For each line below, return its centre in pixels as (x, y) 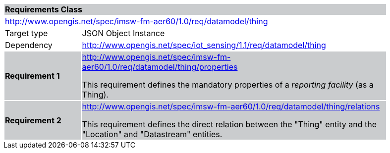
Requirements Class (44, 9)
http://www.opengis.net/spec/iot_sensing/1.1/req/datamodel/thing (204, 45)
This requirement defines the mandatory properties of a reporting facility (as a (228, 85)
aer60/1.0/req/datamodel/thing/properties (160, 67)
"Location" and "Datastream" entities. (152, 134)
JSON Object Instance (123, 33)
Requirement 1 (32, 76)
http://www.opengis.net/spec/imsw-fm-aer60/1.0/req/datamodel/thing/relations (231, 106)
